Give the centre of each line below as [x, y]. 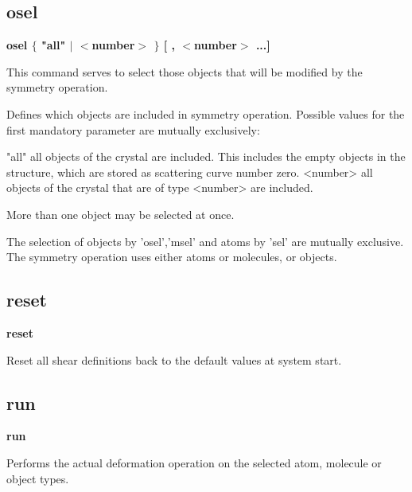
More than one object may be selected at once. [120, 214]
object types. [38, 478]
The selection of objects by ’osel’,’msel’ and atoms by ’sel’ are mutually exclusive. [205, 241]
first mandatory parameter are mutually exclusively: [133, 129]
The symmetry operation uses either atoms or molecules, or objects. [172, 257]
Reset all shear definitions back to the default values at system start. [174, 359]
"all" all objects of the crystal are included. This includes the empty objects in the [206, 156]
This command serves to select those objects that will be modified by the [185, 71]
